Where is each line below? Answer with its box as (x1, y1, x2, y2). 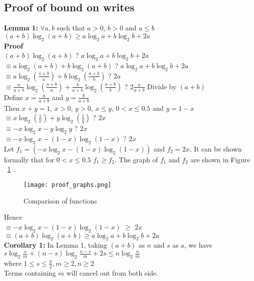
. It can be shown (189, 143, 242, 153)
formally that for (4, 154, 54, 164)
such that (56, 23, 85, 33)
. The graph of (114, 154, 158, 164)
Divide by (147, 81, 177, 91)
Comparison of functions (24, 195, 97, 205)
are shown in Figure (190, 154, 251, 164)
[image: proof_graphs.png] (24, 181, 111, 188)
